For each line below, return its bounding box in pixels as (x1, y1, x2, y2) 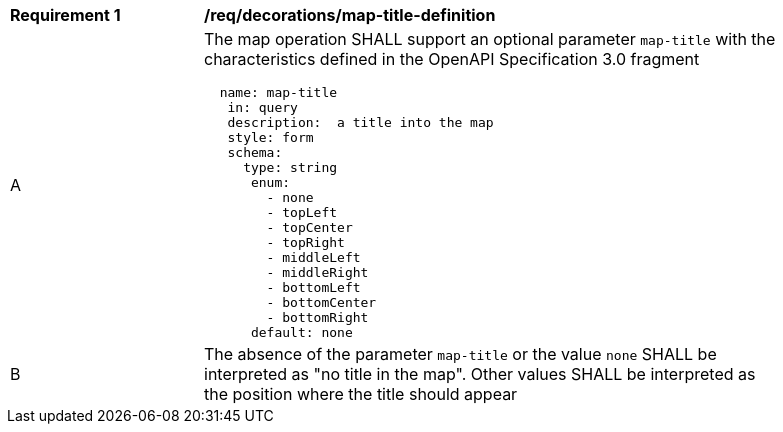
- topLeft (266, 205, 338, 220)
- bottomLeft (266, 280, 361, 295)
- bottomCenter (266, 295, 377, 310)
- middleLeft (266, 250, 361, 265)
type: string (243, 160, 338, 175)
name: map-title (219, 85, 338, 100)
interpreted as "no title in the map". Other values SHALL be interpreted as (204, 364, 756, 384)
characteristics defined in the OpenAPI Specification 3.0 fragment (204, 49, 700, 69)
